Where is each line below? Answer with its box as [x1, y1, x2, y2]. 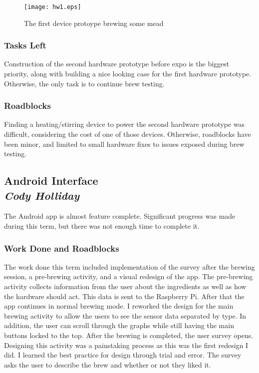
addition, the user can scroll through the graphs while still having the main [4, 320, 234, 331]
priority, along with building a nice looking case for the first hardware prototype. [4, 68, 252, 79]
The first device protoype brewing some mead [24, 17, 164, 28]
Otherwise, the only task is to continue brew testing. [4, 78, 165, 88]
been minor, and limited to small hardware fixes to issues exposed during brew [4, 138, 245, 149]
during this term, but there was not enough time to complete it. [4, 221, 200, 231]
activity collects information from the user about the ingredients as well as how [4, 281, 247, 292]
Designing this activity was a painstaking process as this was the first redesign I [4, 340, 249, 350]
